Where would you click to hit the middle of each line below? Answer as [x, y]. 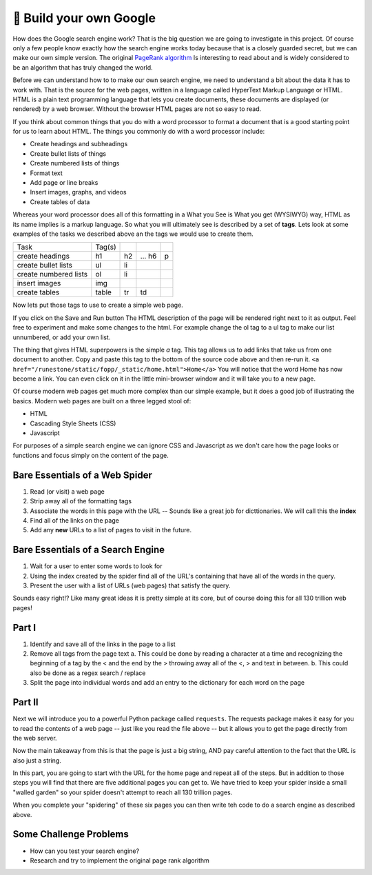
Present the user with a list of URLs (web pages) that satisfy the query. [130, 585]
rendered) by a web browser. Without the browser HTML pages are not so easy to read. [137, 109]
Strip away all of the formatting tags [81, 501]
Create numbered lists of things [75, 163]
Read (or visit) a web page [67, 491]
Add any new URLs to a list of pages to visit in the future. [111, 530]
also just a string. [37, 760]
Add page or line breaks [64, 183]
